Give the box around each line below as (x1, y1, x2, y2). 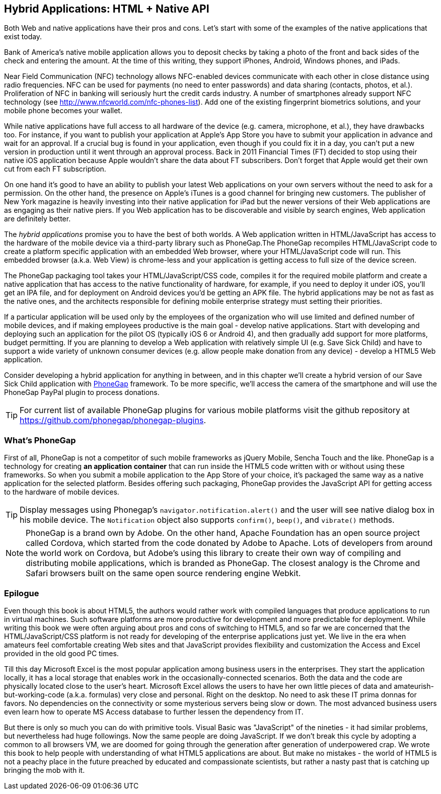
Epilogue (4, 588, 39, 598)
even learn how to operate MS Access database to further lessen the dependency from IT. (4, 707, 304, 716)
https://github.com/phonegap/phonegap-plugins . (20, 415, 206, 426)
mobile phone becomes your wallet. (4, 106, 122, 115)
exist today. (4, 32, 42, 41)
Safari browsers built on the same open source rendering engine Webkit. (26, 568, 301, 579)
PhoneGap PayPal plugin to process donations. (4, 388, 160, 397)
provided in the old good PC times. (4, 649, 119, 658)
